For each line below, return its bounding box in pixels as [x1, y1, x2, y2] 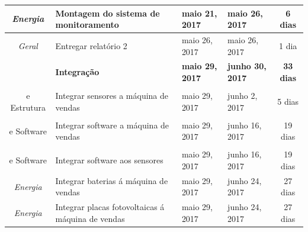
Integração [55, 66, 100, 78]
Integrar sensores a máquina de [55, 89, 169, 102]
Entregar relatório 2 [55, 39, 127, 51]
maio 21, [181, 7, 217, 19]
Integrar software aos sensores [55, 154, 163, 166]
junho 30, [227, 60, 267, 72]
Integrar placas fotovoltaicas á [55, 201, 165, 213]
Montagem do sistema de [55, 7, 160, 19]
